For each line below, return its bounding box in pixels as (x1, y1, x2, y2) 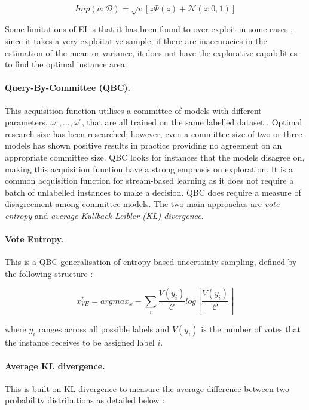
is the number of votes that (201, 323, 301, 335)
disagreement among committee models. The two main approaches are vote (5, 198, 280, 210)
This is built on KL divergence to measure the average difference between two (5, 382, 290, 394)
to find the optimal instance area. (5, 58, 127, 70)
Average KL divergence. (5, 359, 105, 372)
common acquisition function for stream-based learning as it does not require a (5, 174, 294, 187)
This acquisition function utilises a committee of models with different (5, 104, 262, 116)
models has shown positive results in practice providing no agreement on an (5, 139, 282, 152)
